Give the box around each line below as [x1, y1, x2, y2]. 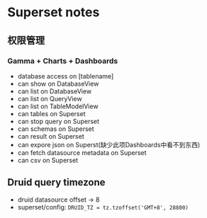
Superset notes [7, 4, 100, 21]
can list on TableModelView [17, 102, 99, 110]
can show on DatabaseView [17, 79, 99, 88]
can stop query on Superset [17, 117, 100, 125]
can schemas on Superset [17, 125, 94, 133]
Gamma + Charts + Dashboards [7, 56, 118, 66]
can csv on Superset [17, 156, 79, 164]
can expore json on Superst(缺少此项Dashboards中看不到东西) [17, 140, 201, 149]
